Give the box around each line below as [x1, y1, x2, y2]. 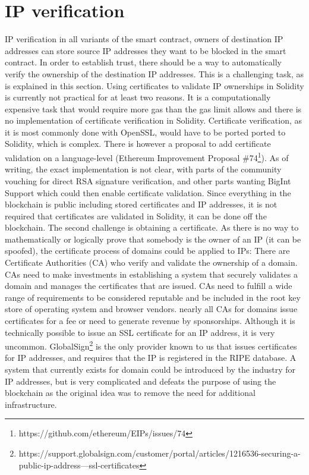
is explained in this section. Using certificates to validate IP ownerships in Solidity [5, 79, 304, 92]
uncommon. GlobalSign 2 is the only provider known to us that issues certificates [5, 338, 297, 352]
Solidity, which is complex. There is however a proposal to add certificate [5, 137, 271, 150]
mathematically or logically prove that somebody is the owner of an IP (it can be [5, 232, 301, 245]
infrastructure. [5, 398, 57, 410]
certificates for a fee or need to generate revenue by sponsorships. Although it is [5, 314, 295, 327]
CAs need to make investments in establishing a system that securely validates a [5, 268, 298, 280]
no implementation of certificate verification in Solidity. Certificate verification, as [5, 114, 302, 127]
